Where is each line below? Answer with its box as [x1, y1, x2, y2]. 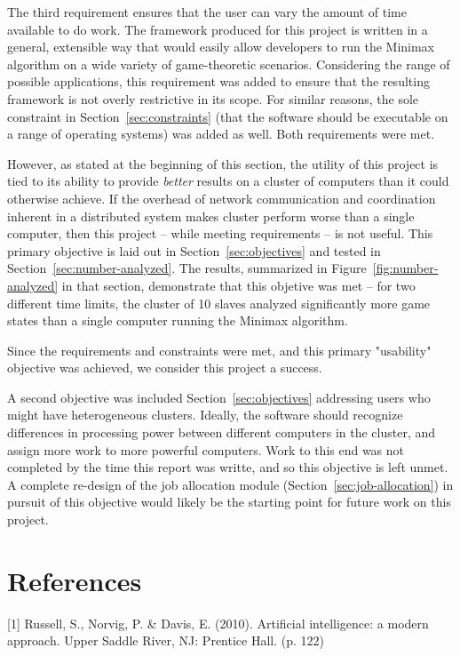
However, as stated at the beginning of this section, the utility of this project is [7, 154, 439, 172]
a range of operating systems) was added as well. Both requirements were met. [7, 124, 435, 143]
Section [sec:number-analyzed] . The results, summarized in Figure [7, 259, 367, 277]
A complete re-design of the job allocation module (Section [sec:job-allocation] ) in [7, 475, 454, 493]
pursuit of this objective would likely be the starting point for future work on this [7, 492, 451, 511]
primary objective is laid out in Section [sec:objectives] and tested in [7, 241, 381, 260]
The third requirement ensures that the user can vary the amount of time [7, 3, 408, 20]
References [7, 562, 142, 598]
